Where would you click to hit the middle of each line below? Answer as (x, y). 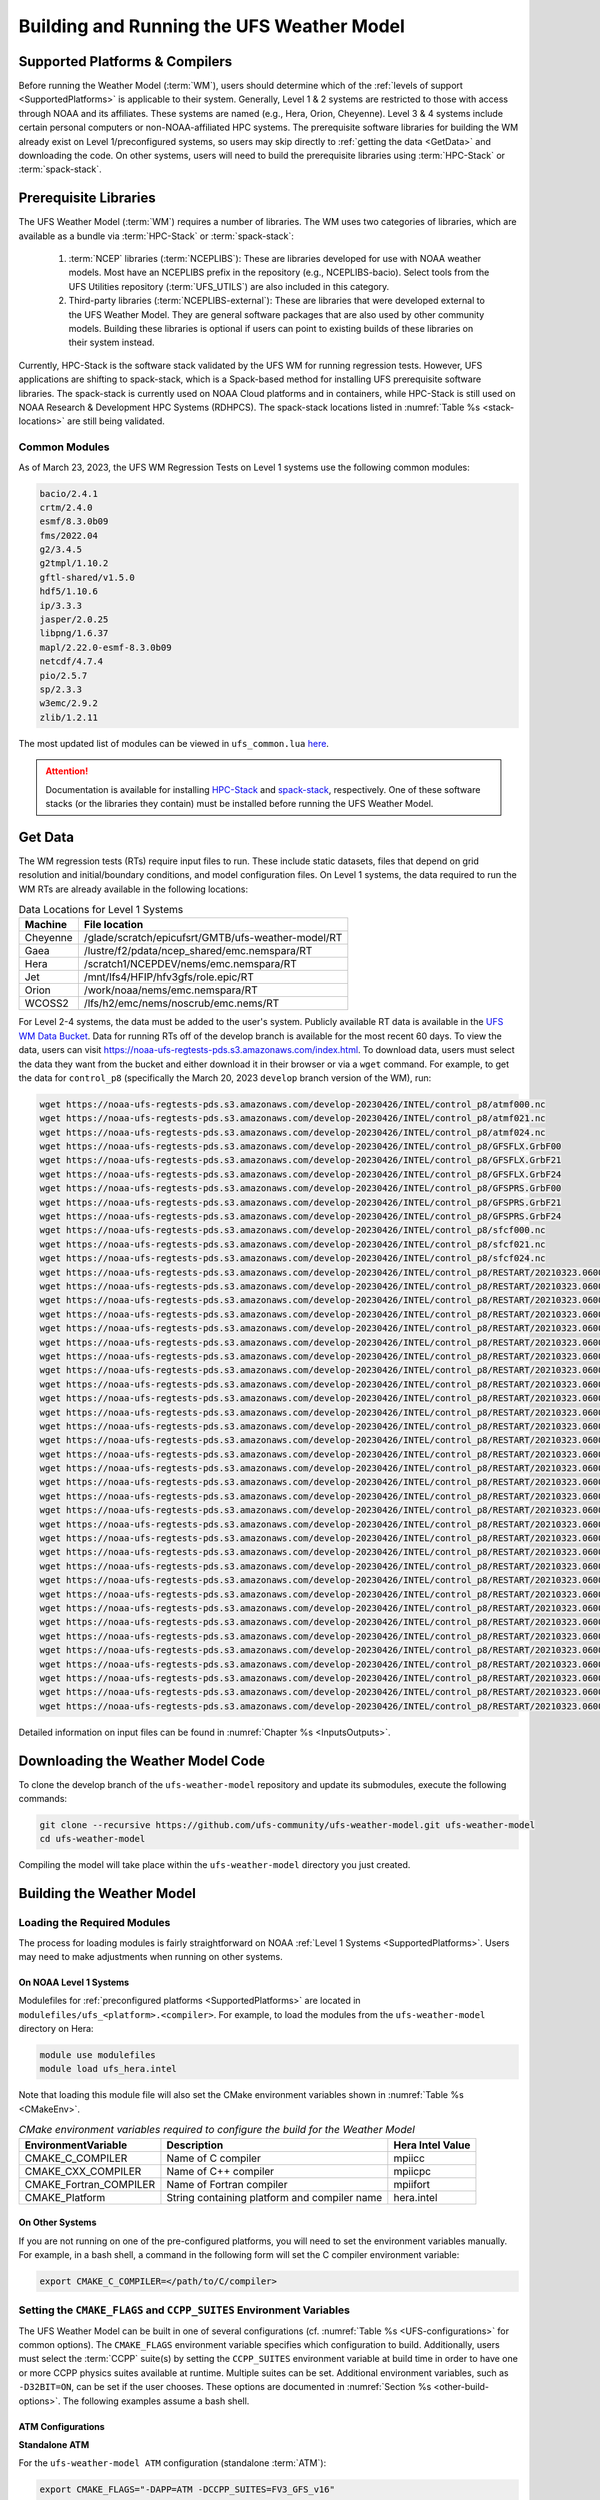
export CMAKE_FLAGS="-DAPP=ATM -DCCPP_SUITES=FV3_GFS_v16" (187, 2489)
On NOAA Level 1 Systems (74, 1982)
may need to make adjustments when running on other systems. (151, 1956)
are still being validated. (115, 421)
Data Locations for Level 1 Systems (101, 910)
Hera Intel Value (432, 2145)
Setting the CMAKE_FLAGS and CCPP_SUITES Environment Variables (184, 2310)
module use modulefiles (98, 2055)
